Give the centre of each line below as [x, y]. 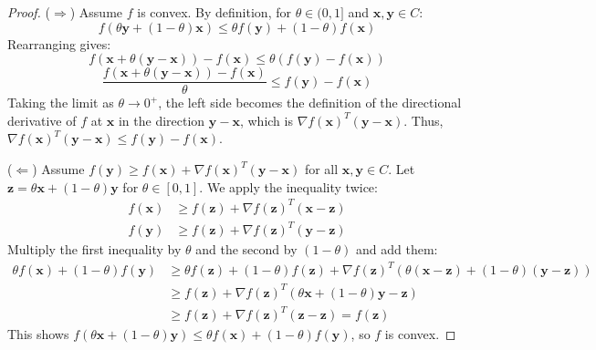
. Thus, [423, 120]
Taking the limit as [61, 103]
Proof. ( [29, 12]
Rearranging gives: [59, 43]
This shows [38, 334]
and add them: [397, 249]
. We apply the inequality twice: [288, 186]
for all [321, 169]
